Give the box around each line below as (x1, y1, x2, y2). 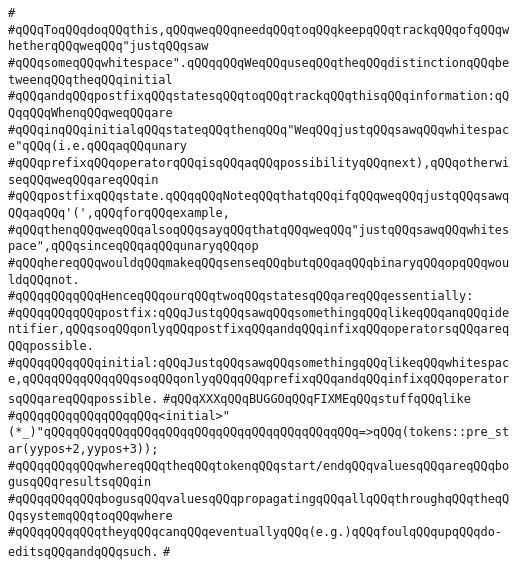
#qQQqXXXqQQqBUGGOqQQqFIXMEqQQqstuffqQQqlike (163, 392, 471, 407)
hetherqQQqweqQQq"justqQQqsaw (8, 39, 209, 54)
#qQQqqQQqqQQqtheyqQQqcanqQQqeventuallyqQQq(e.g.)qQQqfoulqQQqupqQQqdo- (8, 525, 502, 540)
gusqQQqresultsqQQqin (8, 475, 152, 490)
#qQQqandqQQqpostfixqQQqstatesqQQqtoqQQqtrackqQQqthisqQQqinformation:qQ (8, 89, 510, 104)
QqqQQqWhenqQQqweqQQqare (8, 105, 173, 120)
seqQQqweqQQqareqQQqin (8, 172, 159, 187)
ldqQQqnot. (8, 272, 80, 287)
